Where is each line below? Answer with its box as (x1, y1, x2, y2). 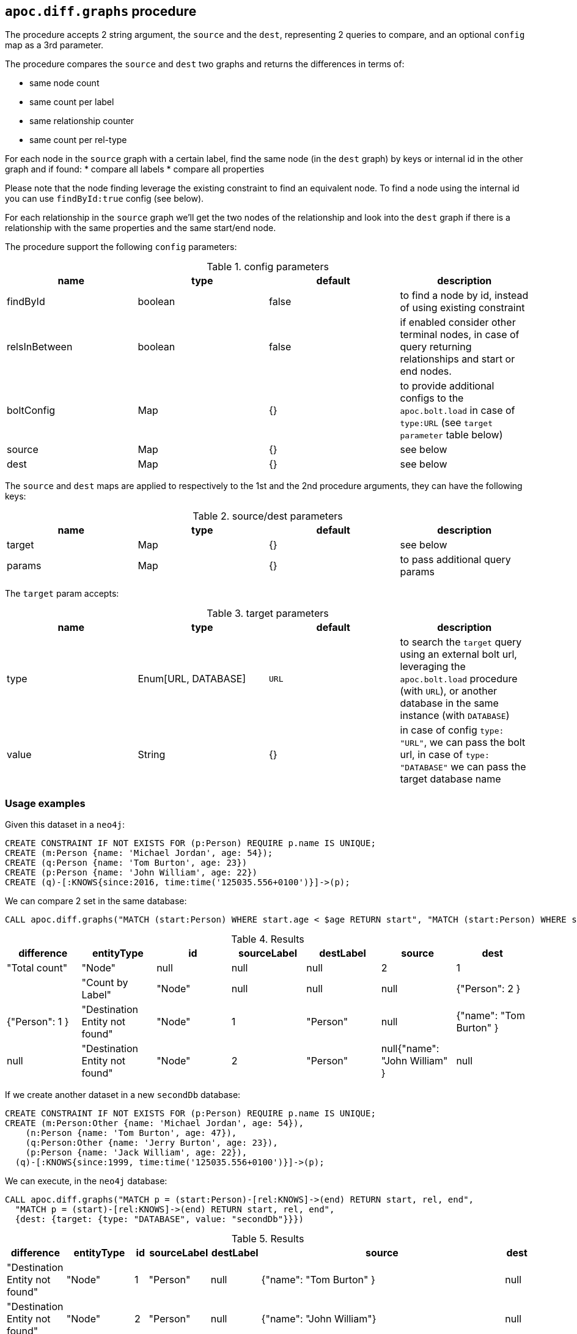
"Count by (81, 976, 128, 989)
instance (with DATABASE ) (400, 709, 510, 722)
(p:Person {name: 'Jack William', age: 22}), (25, 1148, 248, 1158)
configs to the (400, 392, 464, 405)
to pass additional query (400, 553, 511, 566)
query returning (400, 341, 472, 353)
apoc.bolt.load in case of (400, 404, 515, 417)
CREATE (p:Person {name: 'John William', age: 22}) (5, 868, 258, 878)
